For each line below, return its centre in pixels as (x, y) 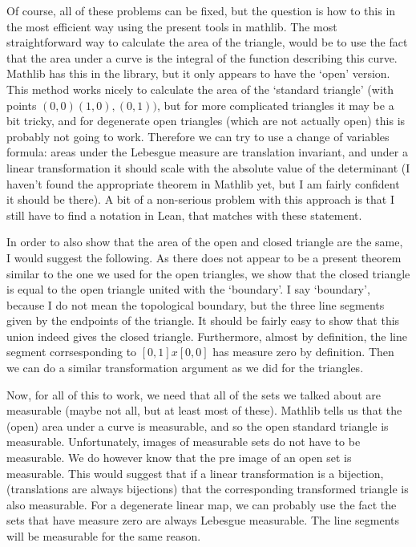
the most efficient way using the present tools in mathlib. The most (172, 26)
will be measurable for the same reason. (104, 536)
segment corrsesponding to (72, 352)
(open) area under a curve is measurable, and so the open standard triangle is (198, 425)
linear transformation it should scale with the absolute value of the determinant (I (208, 167)
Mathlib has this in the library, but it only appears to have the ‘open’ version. (198, 73)
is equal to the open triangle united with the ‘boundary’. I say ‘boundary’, (188, 289)
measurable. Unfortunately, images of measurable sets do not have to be (184, 442)
